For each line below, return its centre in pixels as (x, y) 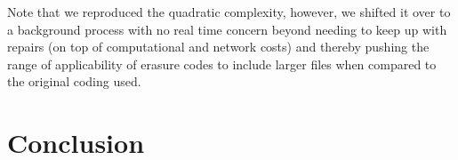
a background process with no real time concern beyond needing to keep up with (227, 29)
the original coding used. (74, 81)
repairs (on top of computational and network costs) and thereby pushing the (218, 47)
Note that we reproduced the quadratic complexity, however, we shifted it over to (229, 12)
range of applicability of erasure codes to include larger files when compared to (222, 64)
